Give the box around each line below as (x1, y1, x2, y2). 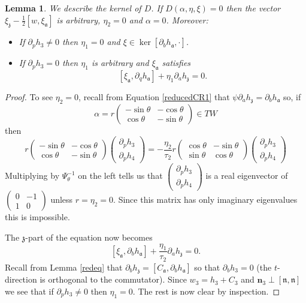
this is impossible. (5, 211, 70, 223)
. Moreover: (166, 13, 208, 26)
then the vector (226, 2, 281, 14)
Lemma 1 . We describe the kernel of (5, 2, 141, 14)
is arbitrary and (91, 56, 149, 69)
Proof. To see (5, 90, 53, 103)
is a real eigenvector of (205, 169, 288, 182)
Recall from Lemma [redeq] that (5, 260, 123, 273)
